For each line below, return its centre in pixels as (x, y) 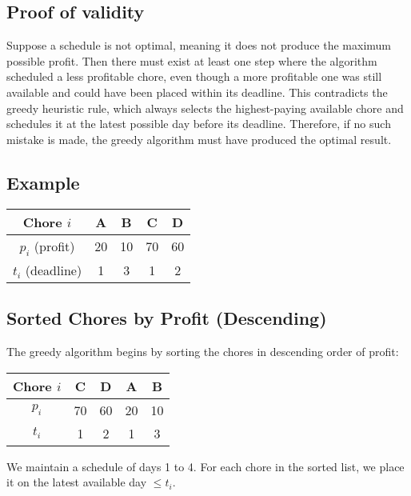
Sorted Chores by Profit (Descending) (167, 318)
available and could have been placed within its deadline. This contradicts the (197, 92)
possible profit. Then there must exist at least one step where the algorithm (192, 60)
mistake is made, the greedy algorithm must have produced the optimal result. (199, 139)
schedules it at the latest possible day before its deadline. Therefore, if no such (199, 124)
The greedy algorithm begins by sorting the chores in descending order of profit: (203, 351)
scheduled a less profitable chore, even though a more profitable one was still (194, 76)
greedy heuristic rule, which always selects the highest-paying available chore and (205, 108)
